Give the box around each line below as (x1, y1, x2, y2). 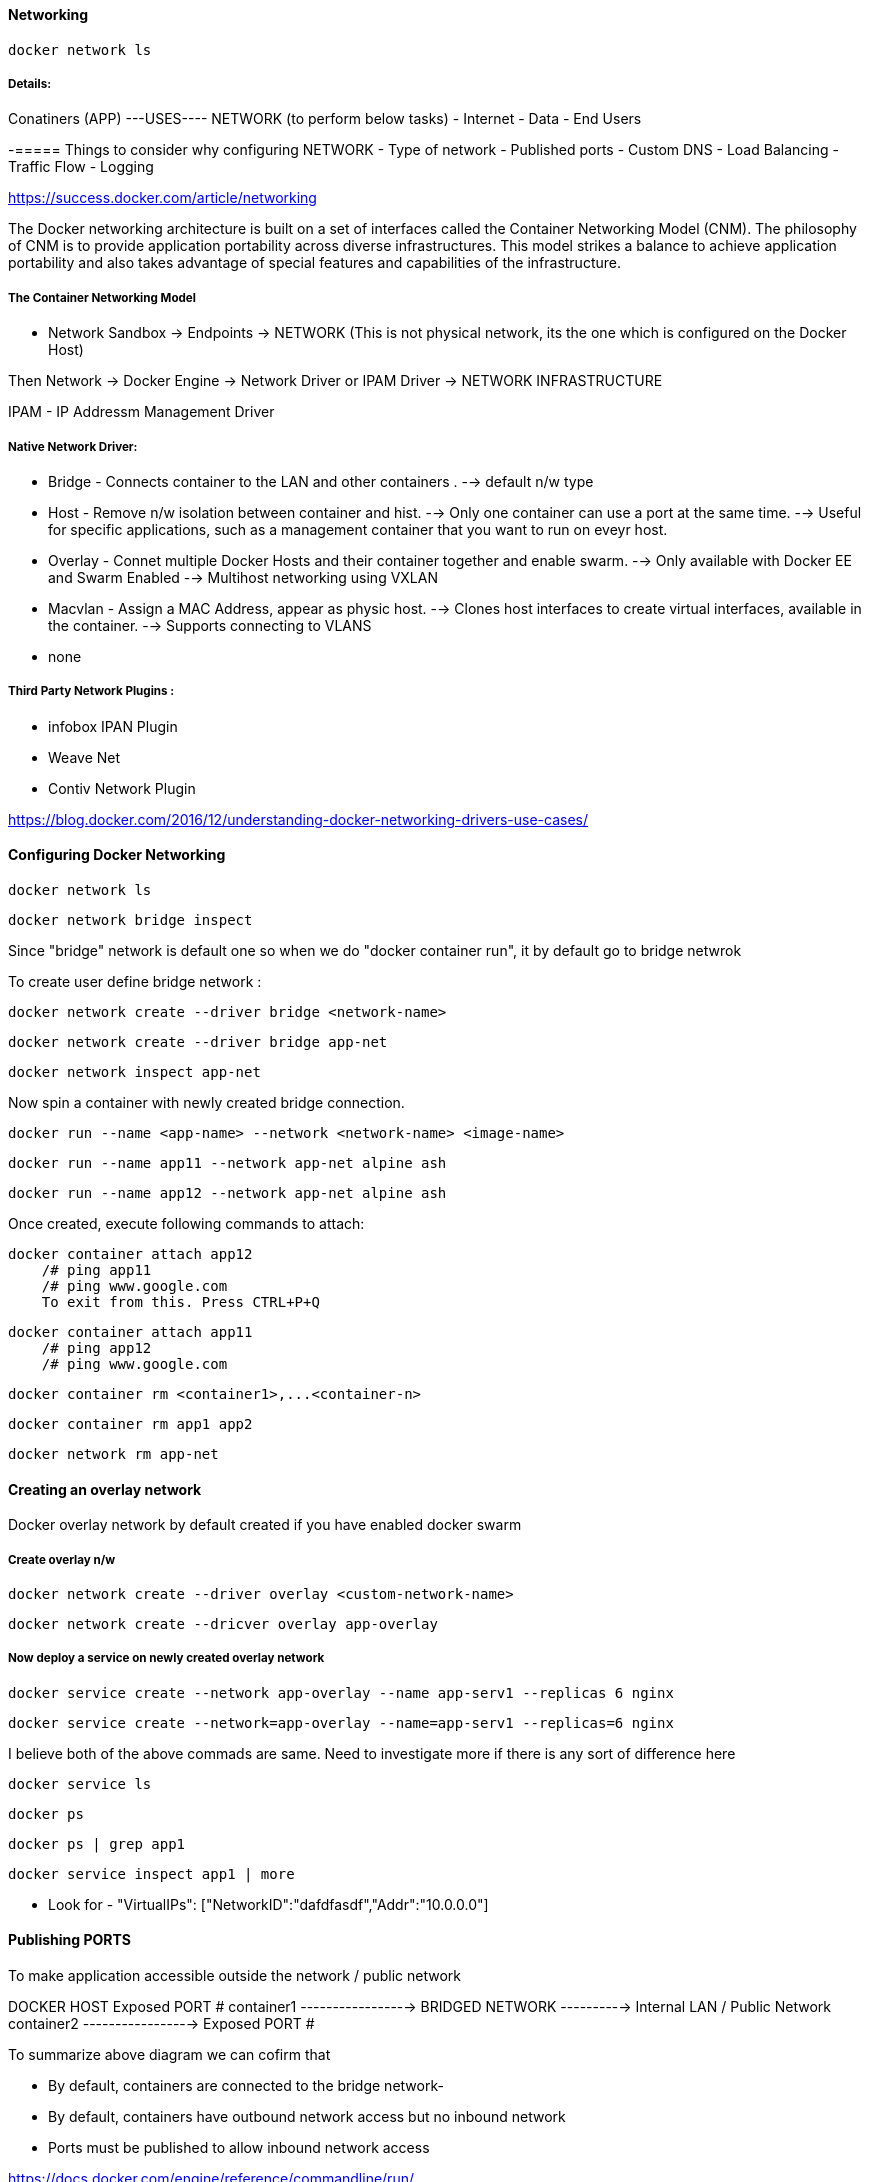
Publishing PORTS (8, 1931, 131, 1949)
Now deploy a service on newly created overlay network (8, 1651, 325, 1666)
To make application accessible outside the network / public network (8, 1966, 462, 1984)
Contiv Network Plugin (48, 779, 196, 797)
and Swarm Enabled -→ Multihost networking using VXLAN (48, 568, 438, 586)
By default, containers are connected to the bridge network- (48, 2076, 444, 2094)
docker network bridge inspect (8, 911, 253, 928)
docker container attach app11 (8, 1323, 253, 1340)
